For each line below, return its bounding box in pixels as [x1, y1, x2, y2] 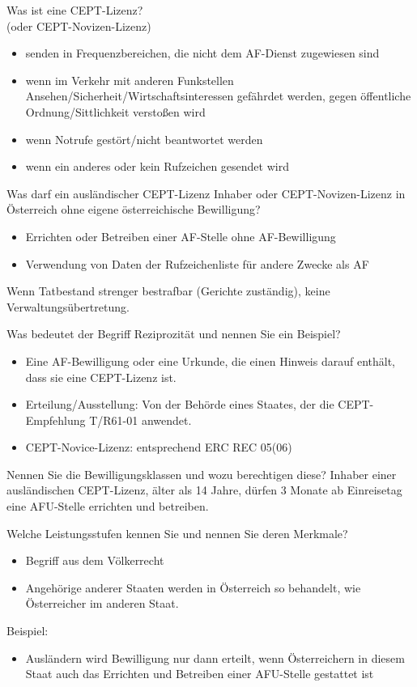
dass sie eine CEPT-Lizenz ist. [25, 368, 177, 385]
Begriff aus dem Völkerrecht [25, 552, 164, 569]
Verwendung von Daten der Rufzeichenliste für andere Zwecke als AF [25, 255, 369, 272]
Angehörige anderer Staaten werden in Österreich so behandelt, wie [25, 579, 361, 596]
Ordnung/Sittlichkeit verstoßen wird [25, 103, 206, 120]
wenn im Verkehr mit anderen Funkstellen [25, 71, 234, 88]
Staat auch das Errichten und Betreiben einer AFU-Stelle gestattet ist [25, 665, 374, 682]
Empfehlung [25, 411, 86, 428]
